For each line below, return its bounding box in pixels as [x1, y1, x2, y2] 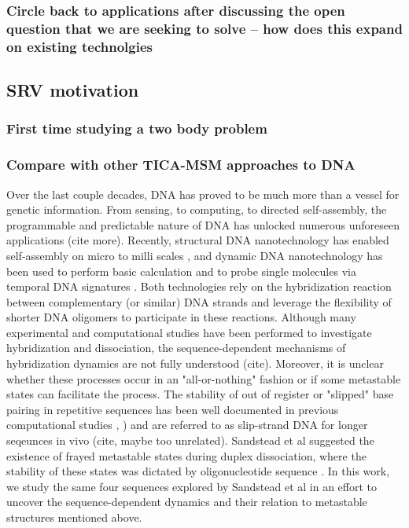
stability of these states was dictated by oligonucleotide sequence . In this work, [6, 463, 390, 479]
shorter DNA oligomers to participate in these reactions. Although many [6, 309, 356, 325]
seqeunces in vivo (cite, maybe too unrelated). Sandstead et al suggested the [6, 432, 374, 449]
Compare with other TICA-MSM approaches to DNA [6, 155, 356, 174]
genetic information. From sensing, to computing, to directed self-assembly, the [6, 201, 387, 218]
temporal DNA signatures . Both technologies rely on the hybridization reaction [6, 278, 392, 295]
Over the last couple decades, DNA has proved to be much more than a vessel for [6, 185, 400, 202]
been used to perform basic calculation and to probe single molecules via [6, 262, 356, 279]
